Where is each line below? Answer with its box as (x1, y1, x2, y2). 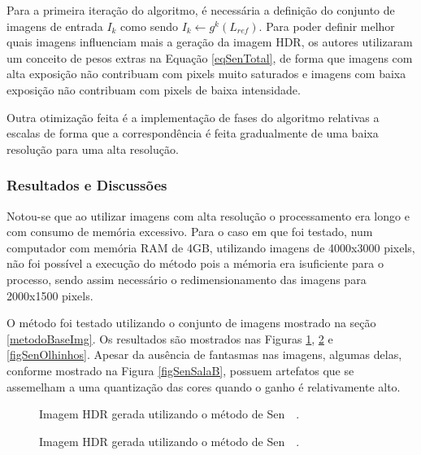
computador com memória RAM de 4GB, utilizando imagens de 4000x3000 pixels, (7, 238, 415, 256)
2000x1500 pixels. (7, 287, 93, 304)
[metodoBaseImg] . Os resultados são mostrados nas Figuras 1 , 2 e (7, 330, 333, 347)
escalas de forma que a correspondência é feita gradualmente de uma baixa (7, 125, 379, 142)
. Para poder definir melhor (258, 17, 395, 34)
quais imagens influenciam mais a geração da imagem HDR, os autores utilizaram (7, 33, 413, 50)
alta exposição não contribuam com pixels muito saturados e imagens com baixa (7, 65, 406, 82)
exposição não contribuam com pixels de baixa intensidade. (7, 81, 301, 98)
